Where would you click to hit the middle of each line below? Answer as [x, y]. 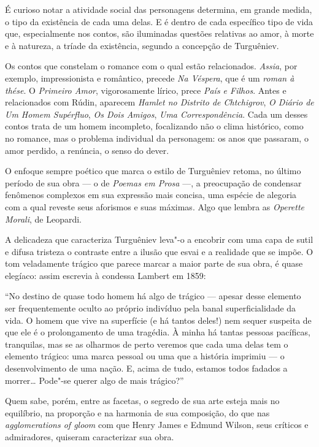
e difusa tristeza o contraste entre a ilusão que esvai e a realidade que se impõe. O [159, 251]
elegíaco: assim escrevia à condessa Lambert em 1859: [106, 275]
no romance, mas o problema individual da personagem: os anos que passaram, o [157, 138]
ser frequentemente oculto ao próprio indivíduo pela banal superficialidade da [151, 308]
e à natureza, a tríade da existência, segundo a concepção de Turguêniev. [142, 45]
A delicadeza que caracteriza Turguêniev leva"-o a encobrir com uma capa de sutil [159, 239]
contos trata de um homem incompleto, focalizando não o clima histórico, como [154, 126]
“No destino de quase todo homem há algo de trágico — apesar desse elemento [153, 296]
